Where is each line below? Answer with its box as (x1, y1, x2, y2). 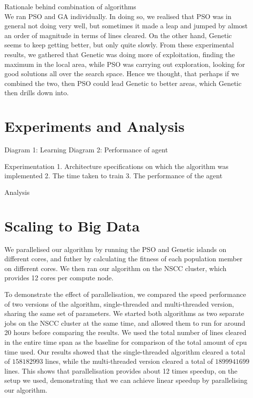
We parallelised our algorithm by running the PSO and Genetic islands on (4, 244, 227, 254)
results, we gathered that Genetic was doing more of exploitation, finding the (4, 49, 235, 59)
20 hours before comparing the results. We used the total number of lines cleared (4, 327, 247, 337)
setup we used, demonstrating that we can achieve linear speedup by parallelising (4, 375, 248, 385)
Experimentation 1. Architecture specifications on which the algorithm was (4, 161, 229, 171)
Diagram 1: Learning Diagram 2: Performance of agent (4, 145, 168, 155)
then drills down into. (4, 87, 69, 98)
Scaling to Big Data (4, 215, 140, 235)
